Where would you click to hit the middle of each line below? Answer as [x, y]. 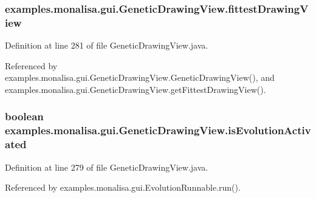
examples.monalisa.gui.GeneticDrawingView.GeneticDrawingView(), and [140, 77]
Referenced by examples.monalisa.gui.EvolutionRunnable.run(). [123, 187]
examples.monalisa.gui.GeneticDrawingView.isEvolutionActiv [158, 130]
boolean [24, 116]
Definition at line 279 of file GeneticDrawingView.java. [107, 167]
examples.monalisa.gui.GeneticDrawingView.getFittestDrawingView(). [136, 89]
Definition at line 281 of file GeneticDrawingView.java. [107, 45]
